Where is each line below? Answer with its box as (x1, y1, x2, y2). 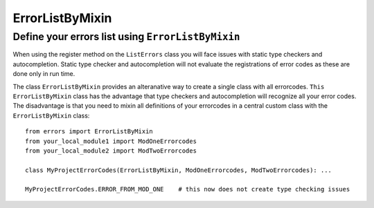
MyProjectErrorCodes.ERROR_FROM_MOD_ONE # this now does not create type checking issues (25, 185, 350, 193)
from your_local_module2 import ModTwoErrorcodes (25, 146, 197, 155)
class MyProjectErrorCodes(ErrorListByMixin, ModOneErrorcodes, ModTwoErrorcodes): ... (25, 166, 332, 174)
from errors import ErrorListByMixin (25, 128, 154, 135)
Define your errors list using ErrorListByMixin (12, 30, 240, 43)
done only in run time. (12, 70, 75, 78)
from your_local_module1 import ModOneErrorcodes (25, 137, 197, 145)
